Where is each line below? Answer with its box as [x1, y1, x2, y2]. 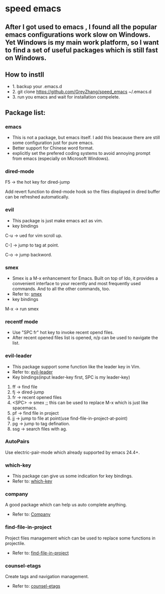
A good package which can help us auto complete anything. [5, 502, 127, 508]
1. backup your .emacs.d [12, 84, 63, 90]
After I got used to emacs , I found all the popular [5, 23, 158, 31]
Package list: [5, 108, 46, 117]
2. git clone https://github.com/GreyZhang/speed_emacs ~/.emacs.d [12, 89, 152, 95]
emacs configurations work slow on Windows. [5, 30, 150, 39]
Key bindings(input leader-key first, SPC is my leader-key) [12, 374, 131, 380]
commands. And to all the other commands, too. [12, 286, 110, 292]
